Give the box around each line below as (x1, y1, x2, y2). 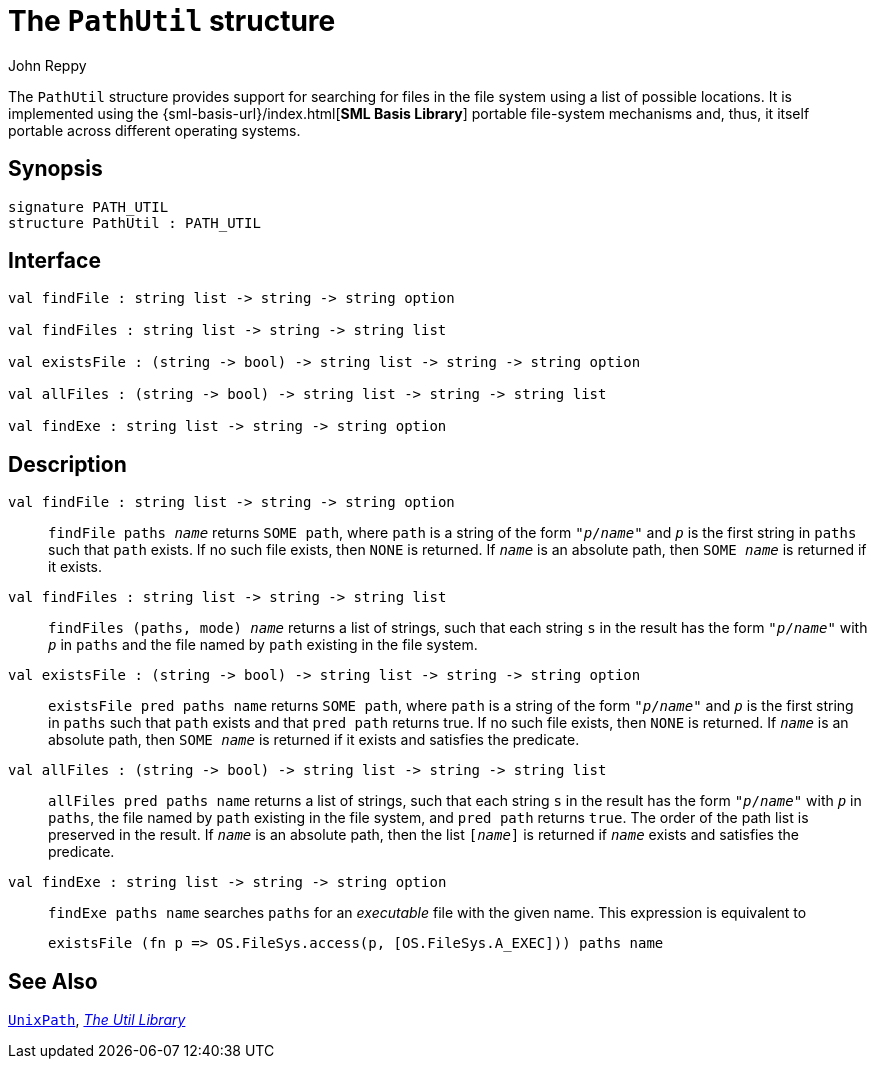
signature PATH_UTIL (8, 198, 169, 215)
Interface (8, 248, 101, 274)
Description (8, 451, 127, 477)
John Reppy (8, 56, 87, 74)
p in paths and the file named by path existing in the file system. (48, 636, 478, 654)
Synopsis (8, 156, 103, 182)
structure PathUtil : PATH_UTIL (8, 214, 261, 231)
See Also (8, 968, 98, 994)
